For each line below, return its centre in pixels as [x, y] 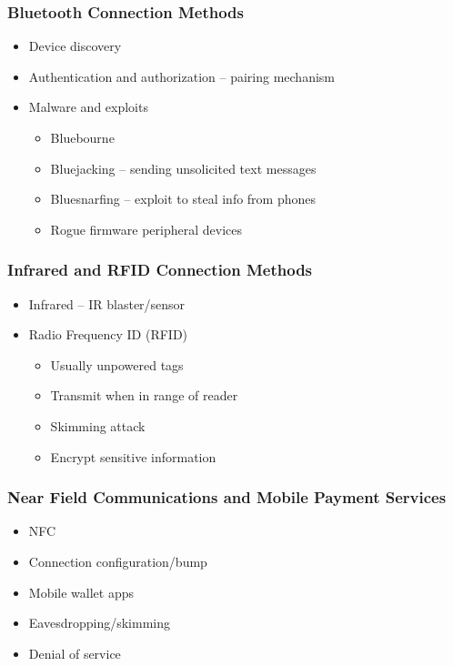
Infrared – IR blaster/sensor [107, 303]
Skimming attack [98, 425]
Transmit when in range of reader [144, 395]
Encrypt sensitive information [133, 456]
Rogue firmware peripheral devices [146, 229]
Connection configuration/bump [118, 561]
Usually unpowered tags [117, 364]
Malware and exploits [88, 107]
